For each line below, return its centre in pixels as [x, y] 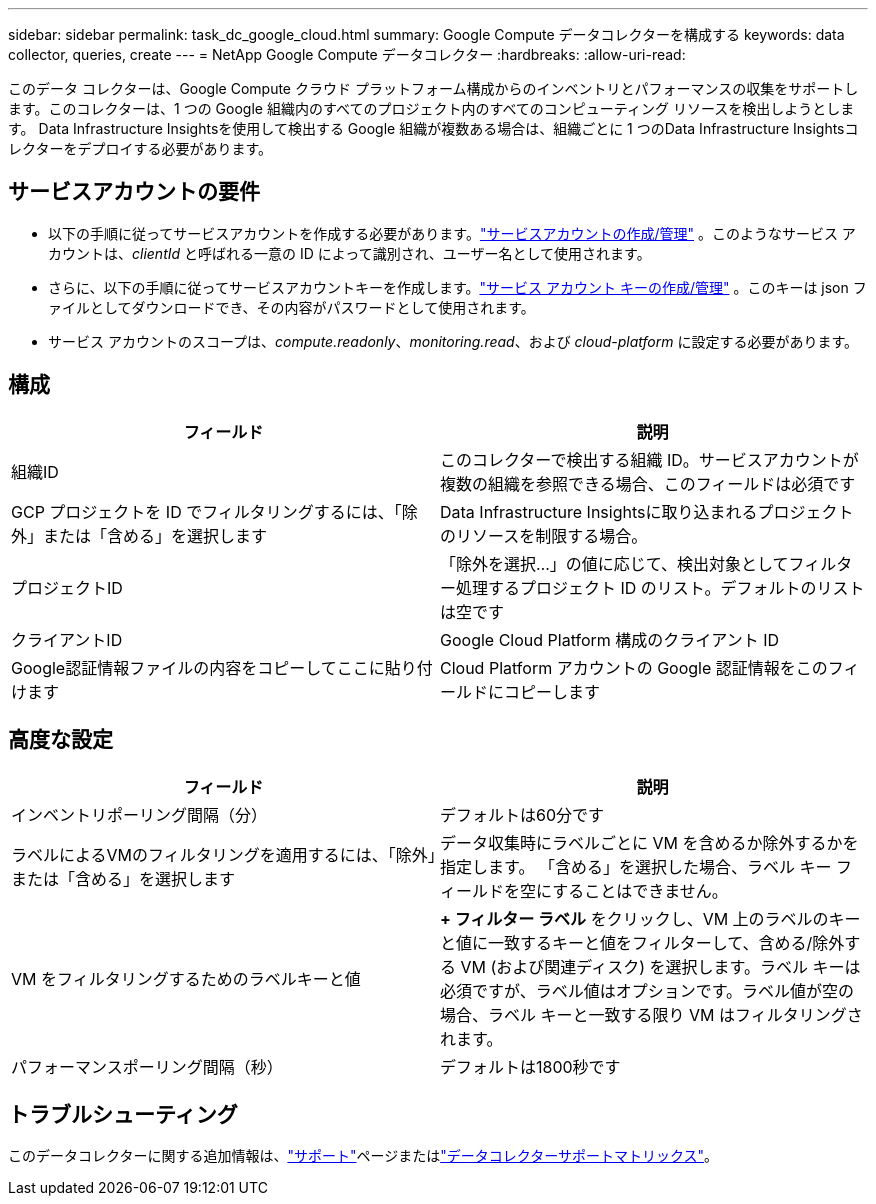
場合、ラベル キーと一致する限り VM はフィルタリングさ [651, 1014]
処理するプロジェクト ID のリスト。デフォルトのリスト [660, 587]
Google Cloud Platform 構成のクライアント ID [610, 639]
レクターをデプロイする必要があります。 [140, 148]
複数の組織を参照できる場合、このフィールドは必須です [648, 483]
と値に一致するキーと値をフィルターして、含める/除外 [642, 942]
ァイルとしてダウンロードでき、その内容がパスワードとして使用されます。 [291, 307]
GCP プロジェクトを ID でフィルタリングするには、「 [206, 511]
